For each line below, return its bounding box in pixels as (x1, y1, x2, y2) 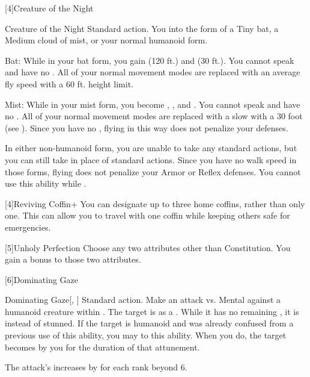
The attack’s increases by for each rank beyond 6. (5, 361, 187, 373)
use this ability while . (5, 177, 87, 190)
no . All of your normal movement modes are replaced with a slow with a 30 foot (5, 110, 303, 122)
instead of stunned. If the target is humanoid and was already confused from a (5, 317, 294, 329)
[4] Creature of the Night (5, 2, 94, 14)
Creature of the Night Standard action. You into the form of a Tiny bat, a (5, 22, 279, 34)
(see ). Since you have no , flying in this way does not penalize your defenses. (5, 121, 288, 134)
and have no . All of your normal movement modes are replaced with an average (5, 66, 300, 78)
